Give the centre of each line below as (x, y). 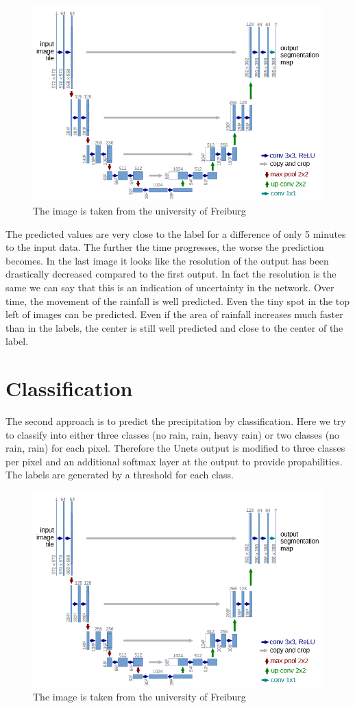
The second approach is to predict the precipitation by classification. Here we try (176, 421)
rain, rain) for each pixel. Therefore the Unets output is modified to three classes (175, 448)
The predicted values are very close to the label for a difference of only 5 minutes (176, 233)
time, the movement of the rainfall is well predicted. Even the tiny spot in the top (178, 301)
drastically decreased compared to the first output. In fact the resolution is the (171, 274)
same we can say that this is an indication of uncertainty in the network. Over (170, 287)
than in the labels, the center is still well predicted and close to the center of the (174, 327)
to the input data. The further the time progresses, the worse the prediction (165, 247)
